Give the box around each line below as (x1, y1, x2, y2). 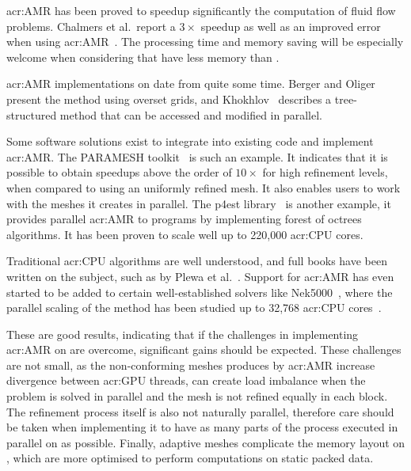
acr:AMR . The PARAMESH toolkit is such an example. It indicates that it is (6, 148, 388, 165)
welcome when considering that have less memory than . (6, 48, 280, 65)
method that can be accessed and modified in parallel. (59, 106, 322, 123)
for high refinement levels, (262, 164, 388, 180)
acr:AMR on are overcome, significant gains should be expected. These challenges (6, 341, 401, 358)
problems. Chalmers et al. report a (6, 17, 176, 34)
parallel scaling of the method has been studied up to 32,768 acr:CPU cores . (6, 299, 382, 316)
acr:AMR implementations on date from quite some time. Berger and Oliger (6, 75, 375, 92)
